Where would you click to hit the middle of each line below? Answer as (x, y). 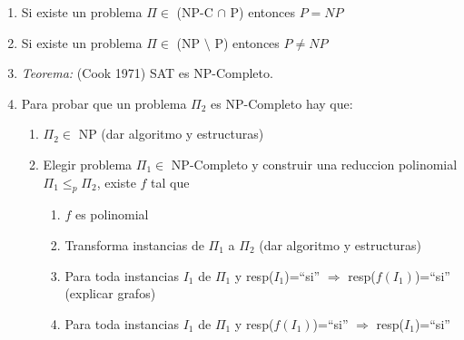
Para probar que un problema (104, 103)
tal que (170, 182)
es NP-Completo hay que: (282, 103)
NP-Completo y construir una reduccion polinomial (314, 164)
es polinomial (112, 214)
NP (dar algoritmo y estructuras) (171, 134)
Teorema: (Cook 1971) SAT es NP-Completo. (147, 73)
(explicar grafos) (110, 293)
